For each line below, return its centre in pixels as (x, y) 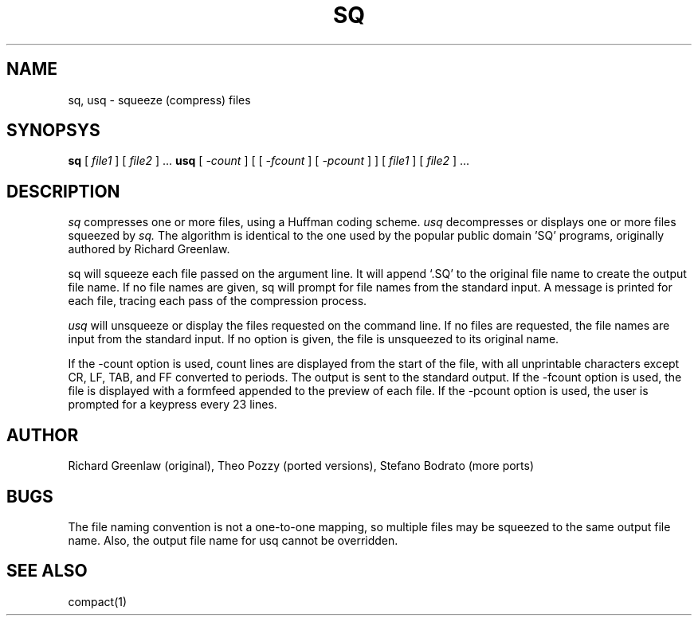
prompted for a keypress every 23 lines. (173, 405)
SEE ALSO (47, 571)
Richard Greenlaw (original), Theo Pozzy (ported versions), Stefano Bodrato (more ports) (301, 466)
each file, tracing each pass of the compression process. (218, 301)
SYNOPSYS (53, 131)
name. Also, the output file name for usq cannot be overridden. (233, 540)
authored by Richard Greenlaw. (149, 249)
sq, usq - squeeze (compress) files (159, 100)
